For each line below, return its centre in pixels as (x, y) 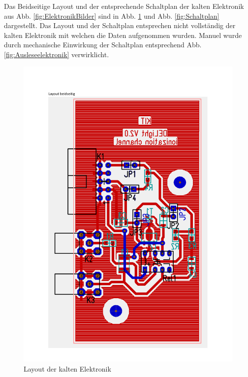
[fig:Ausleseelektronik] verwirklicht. (57, 54)
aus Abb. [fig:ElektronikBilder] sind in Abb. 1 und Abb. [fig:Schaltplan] (112, 16)
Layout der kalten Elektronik (67, 368)
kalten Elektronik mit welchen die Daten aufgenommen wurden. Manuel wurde (123, 35)
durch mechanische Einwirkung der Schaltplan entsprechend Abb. (103, 45)
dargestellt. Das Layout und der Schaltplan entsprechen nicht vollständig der (120, 25)
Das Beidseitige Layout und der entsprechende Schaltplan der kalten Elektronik (124, 6)
